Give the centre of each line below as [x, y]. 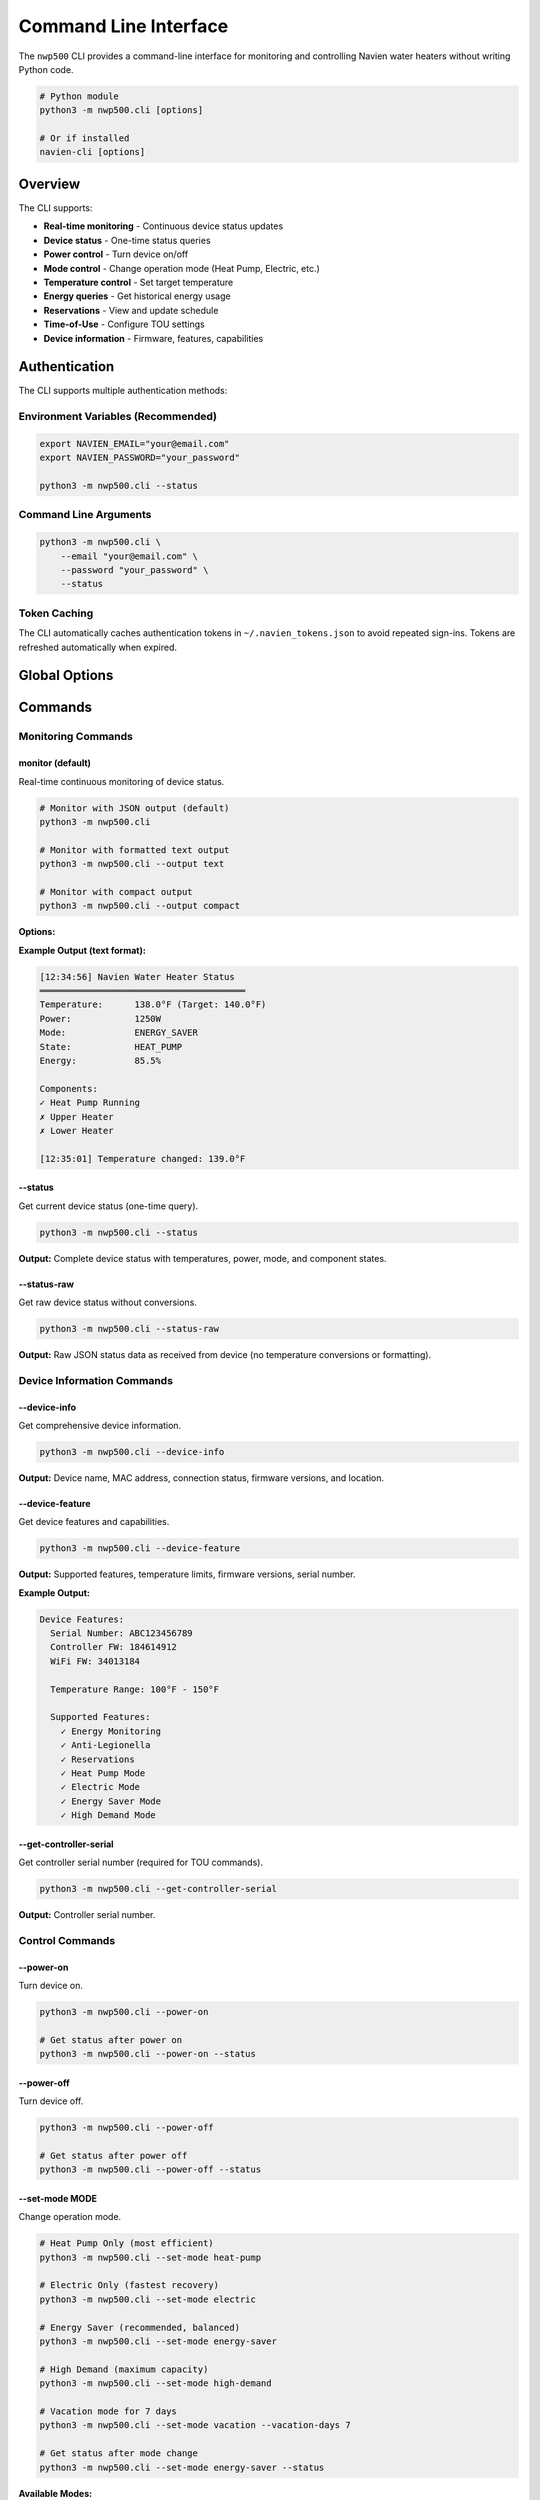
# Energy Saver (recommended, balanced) [139, 2327]
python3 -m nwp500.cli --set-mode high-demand [155, 2383]
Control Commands [67, 1940]
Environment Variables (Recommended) [117, 417]
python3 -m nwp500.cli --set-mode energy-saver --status [182, 2467]
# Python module [79, 96]
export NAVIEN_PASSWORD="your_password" [139, 458]
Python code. [46, 69]
